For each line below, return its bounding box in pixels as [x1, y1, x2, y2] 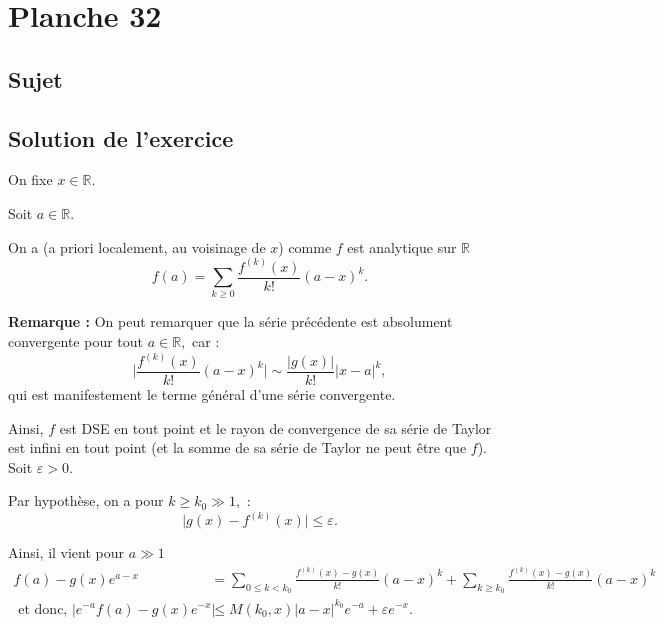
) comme [278, 236, 332, 257]
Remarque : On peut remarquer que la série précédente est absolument [8, 311, 453, 332]
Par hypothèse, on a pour [8, 490, 164, 511]
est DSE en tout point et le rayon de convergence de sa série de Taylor [59, 417, 492, 438]
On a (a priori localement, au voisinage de [8, 236, 266, 257]
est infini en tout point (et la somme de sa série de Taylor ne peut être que [8, 437, 467, 458]
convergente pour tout [8, 330, 144, 351]
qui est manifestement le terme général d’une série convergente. [8, 384, 396, 405]
